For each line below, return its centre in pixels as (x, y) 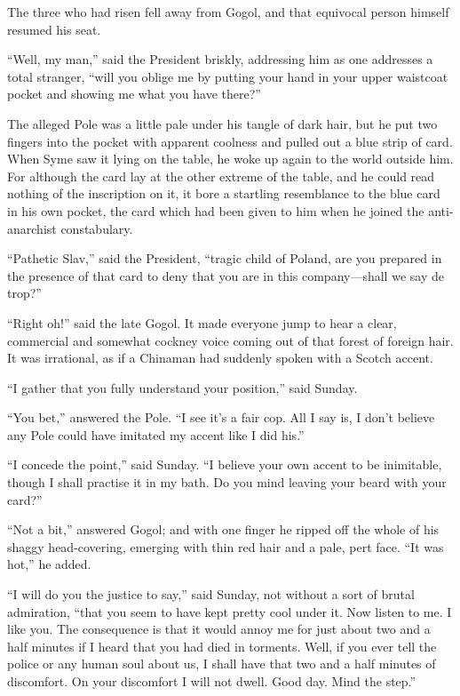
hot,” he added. (49, 564)
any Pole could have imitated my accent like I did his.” (156, 434)
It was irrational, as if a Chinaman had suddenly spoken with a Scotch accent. (220, 358)
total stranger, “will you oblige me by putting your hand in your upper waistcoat (228, 76)
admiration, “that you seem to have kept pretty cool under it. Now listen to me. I (230, 611)
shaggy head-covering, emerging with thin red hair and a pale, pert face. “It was (226, 546)
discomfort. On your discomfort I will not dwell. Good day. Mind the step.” (212, 681)
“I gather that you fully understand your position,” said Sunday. (182, 387)
